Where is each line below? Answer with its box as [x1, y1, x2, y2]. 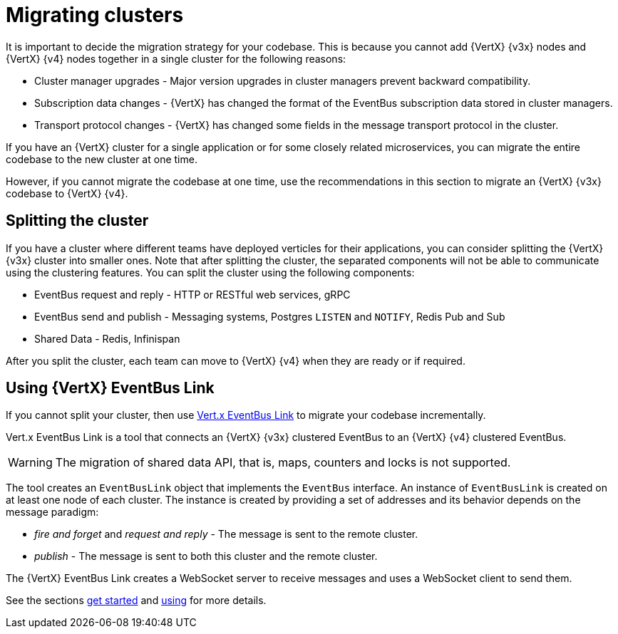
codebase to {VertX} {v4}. [6, 187, 128, 199]
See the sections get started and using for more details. [6, 594, 267, 607]
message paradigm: [6, 506, 99, 519]
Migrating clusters [6, 3, 184, 27]
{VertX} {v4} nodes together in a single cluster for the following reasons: [6, 52, 346, 65]
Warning [8, 455, 53, 470]
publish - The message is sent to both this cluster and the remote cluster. [34, 550, 378, 563]
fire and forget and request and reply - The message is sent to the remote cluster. [34, 528, 418, 541]
